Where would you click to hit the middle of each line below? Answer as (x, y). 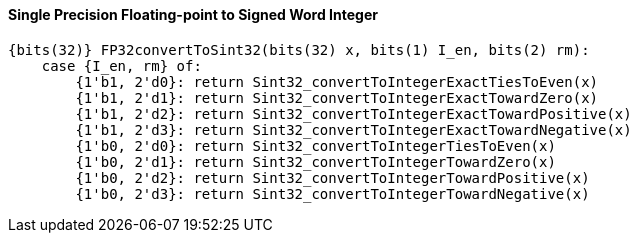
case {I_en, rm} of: (121, 65)
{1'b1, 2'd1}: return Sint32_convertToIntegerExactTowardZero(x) (337, 97)
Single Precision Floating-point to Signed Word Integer (193, 14)
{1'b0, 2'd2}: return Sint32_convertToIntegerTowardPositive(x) (332, 177)
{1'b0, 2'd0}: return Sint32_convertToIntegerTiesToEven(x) (315, 145)
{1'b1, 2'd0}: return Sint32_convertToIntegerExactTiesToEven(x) (337, 81)
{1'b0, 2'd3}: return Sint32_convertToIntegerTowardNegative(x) (332, 193)
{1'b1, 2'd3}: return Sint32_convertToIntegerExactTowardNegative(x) (353, 129)
